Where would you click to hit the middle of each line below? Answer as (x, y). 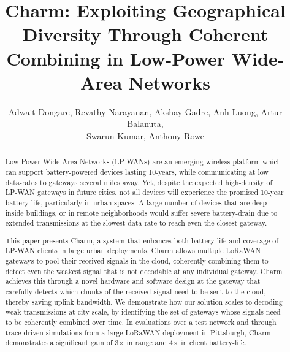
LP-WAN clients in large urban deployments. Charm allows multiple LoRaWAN (133, 251)
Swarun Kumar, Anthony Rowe (145, 135)
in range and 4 (150, 342)
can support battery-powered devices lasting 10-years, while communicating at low (137, 171)
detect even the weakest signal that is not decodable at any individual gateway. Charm (144, 271)
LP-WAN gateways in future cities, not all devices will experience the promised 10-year (144, 192)
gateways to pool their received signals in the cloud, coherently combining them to (137, 261)
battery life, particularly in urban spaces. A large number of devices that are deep (136, 202)
